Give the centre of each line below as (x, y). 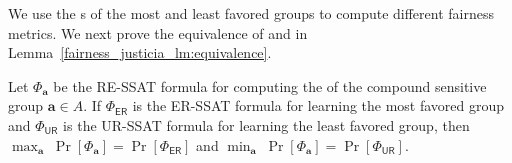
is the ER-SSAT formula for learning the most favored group (318, 105)
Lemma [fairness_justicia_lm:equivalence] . (140, 52)
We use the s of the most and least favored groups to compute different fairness (251, 13)
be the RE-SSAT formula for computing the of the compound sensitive (270, 85)
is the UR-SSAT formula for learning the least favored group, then (266, 124)
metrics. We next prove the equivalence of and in (158, 32)
